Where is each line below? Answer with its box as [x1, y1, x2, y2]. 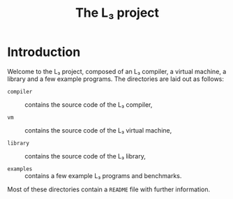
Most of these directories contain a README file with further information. [7, 185, 211, 193]
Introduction [7, 44, 81, 60]
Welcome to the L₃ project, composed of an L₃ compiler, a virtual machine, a [7, 67, 227, 75]
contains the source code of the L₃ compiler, [24, 100, 153, 109]
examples [7, 165, 33, 172]
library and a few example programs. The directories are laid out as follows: [7, 75, 225, 83]
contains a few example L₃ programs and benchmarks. [24, 171, 182, 179]
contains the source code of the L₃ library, [24, 152, 146, 160]
